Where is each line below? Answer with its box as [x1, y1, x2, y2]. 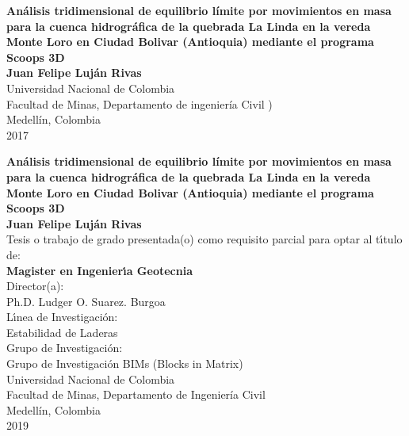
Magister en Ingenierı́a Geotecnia [6, 262, 193, 278]
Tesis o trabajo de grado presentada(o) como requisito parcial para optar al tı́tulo [6, 231, 403, 247]
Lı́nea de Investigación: [6, 308, 118, 325]
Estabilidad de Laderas [6, 323, 118, 340]
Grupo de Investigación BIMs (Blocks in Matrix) [6, 355, 243, 372]
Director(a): [6, 277, 64, 294]
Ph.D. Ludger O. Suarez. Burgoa [6, 293, 166, 309]
